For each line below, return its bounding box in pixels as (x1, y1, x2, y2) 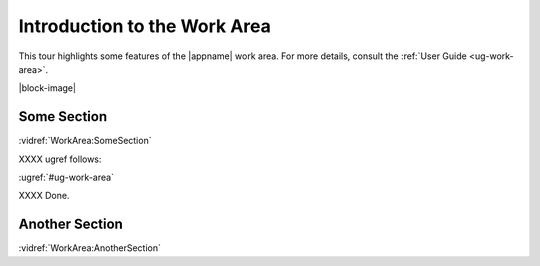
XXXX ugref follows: (18, 153, 102, 165)
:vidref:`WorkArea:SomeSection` (18, 135, 152, 147)
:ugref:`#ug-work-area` (18, 171, 115, 184)
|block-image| (18, 82, 77, 94)
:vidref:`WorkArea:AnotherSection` (18, 242, 162, 254)
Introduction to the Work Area (18, 15, 272, 37)
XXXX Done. (18, 190, 70, 202)
